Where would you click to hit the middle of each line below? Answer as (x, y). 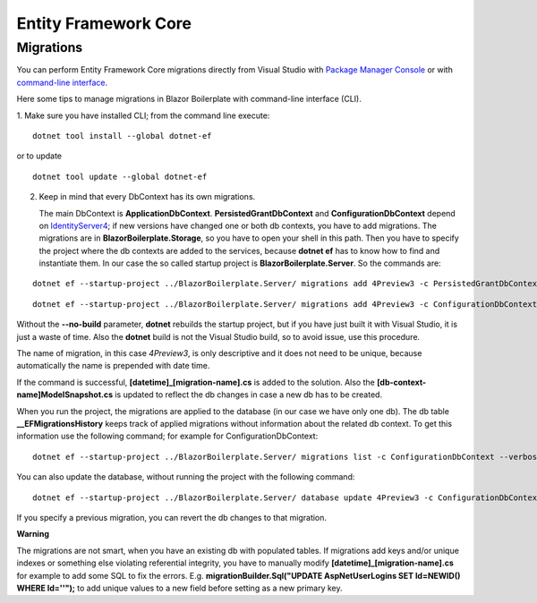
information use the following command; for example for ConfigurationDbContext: (167, 436)
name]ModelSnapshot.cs (65, 395)
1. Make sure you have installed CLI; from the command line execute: (143, 115)
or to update (39, 156)
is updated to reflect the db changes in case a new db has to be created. (249, 395)
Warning (33, 534)
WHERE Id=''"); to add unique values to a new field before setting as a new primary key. (180, 588)
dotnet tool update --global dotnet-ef (120, 176)
